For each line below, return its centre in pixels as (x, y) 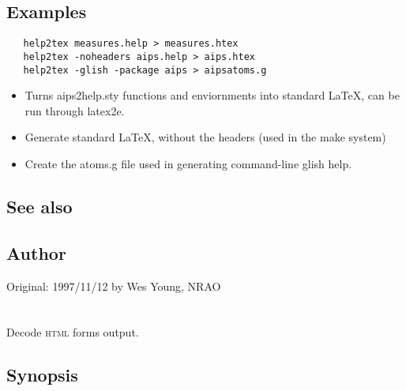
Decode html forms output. (73, 332)
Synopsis (42, 375)
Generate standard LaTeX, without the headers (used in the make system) (205, 137)
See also (39, 206)
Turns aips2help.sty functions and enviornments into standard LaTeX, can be (212, 95)
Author (36, 252)
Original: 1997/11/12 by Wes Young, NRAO (114, 286)
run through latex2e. (75, 110)
